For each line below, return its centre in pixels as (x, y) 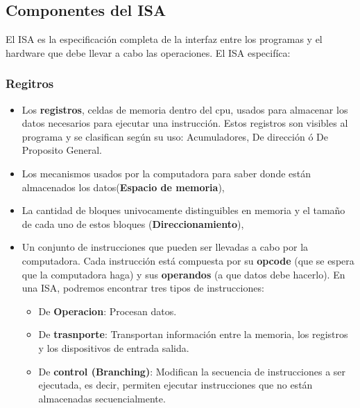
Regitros (30, 83)
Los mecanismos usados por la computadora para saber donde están (166, 173)
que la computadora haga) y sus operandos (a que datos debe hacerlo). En (183, 274)
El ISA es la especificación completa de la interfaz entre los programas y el (164, 39)
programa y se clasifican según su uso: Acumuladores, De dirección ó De (175, 136)
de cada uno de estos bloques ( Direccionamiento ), (133, 223)
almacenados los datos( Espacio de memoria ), (123, 187)
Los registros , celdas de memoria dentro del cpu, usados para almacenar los (185, 109)
